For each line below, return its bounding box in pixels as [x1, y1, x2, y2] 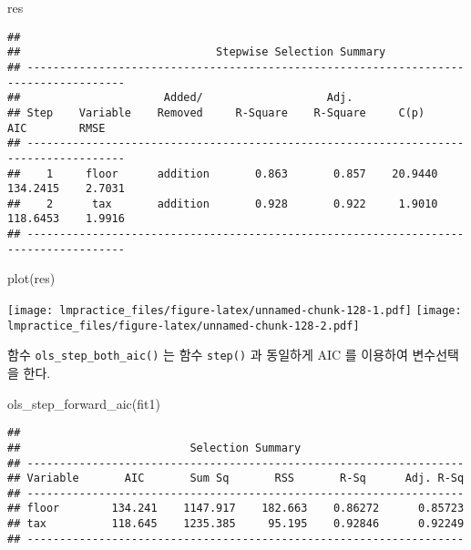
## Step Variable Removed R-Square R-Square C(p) [7, 106, 425, 119]
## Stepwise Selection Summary [7, 46, 386, 59]
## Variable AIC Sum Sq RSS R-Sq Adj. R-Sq [7, 472, 465, 485]
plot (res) [7, 269, 56, 288]
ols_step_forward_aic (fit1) [7, 393, 160, 412]
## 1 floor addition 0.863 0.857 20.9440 [7, 167, 438, 180]
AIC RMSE [7, 121, 106, 135]
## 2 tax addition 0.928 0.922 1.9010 [7, 197, 438, 210]
